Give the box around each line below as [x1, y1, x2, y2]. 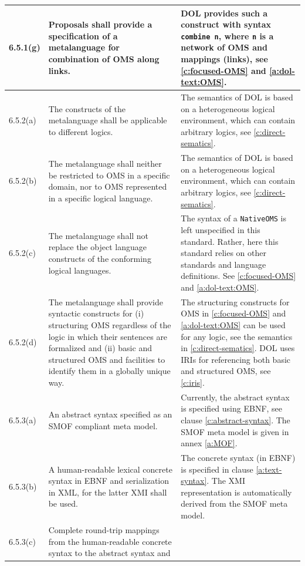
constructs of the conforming [48, 252, 151, 265]
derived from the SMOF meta [181, 497, 288, 510]
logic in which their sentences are [48, 330, 168, 342]
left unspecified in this [181, 224, 260, 236]
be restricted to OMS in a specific [48, 169, 170, 181]
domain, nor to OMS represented [48, 180, 167, 193]
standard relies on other [181, 247, 266, 259]
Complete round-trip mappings [48, 523, 160, 535]
